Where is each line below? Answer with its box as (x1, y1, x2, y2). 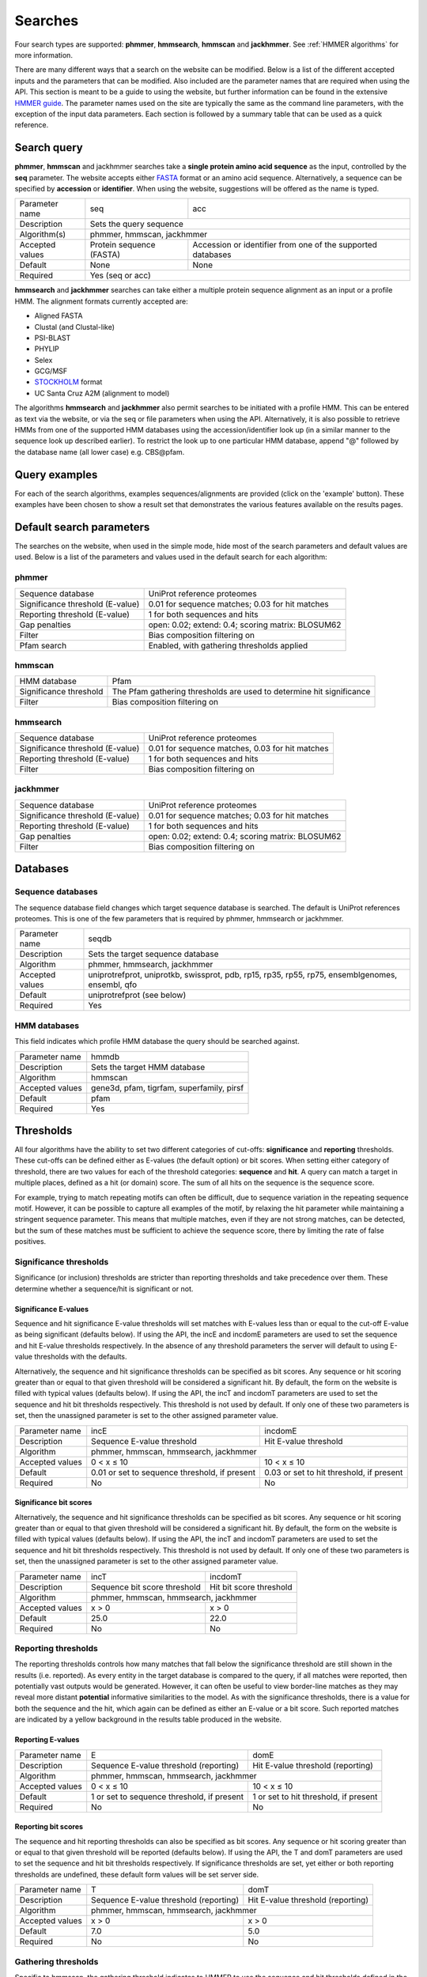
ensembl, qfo (88, 979, 138, 990)
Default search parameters (14, 520, 150, 534)
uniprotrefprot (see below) (88, 989, 187, 1000)
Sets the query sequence (89, 218, 183, 229)
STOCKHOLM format (34, 377, 103, 387)
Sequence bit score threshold (91, 1582, 202, 1593)
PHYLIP (34, 344, 59, 353)
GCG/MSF (34, 366, 68, 376)
